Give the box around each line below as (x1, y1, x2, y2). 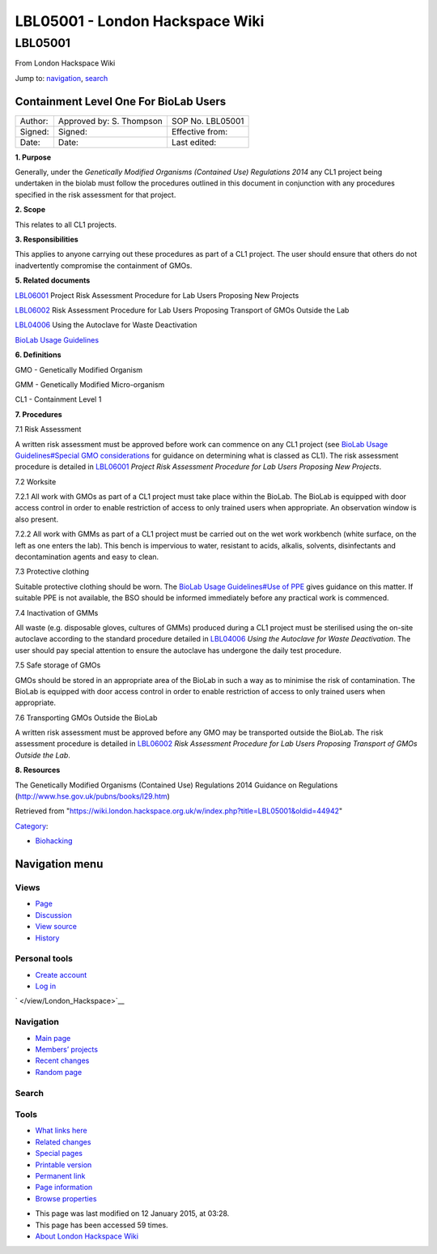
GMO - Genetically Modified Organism (15, 365, 143, 374)
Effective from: (171, 126, 228, 137)
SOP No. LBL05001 (171, 115, 244, 126)
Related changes (35, 1137, 91, 1146)
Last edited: (171, 136, 217, 147)
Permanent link (35, 1171, 86, 1181)
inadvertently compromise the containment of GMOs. (15, 260, 193, 271)
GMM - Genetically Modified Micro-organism (15, 379, 165, 389)
